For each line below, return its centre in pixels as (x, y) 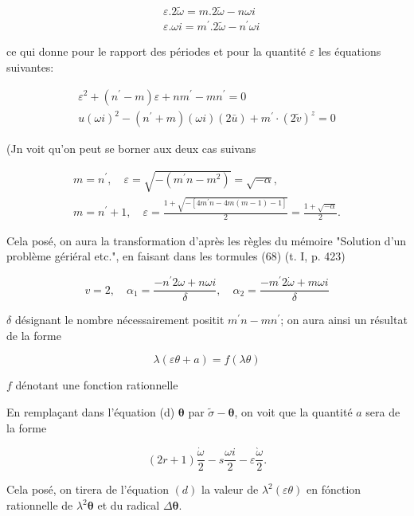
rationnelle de (40, 505)
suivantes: (30, 66)
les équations (350, 51)
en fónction (334, 489)
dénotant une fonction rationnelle (97, 385)
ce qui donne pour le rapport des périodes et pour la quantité (156, 51)
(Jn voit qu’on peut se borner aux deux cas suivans (131, 149)
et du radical (129, 505)
